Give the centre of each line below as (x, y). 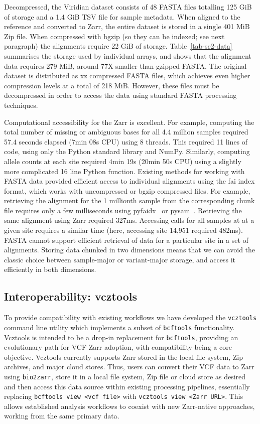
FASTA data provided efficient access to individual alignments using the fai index (129, 181)
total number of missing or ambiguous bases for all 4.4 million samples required (126, 132)
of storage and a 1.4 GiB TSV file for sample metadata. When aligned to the (122, 16)
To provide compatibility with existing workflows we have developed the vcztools (131, 317)
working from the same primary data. (62, 416)
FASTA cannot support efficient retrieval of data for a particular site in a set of (126, 240)
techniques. (21, 105)
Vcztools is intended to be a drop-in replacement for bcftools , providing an (121, 337)
